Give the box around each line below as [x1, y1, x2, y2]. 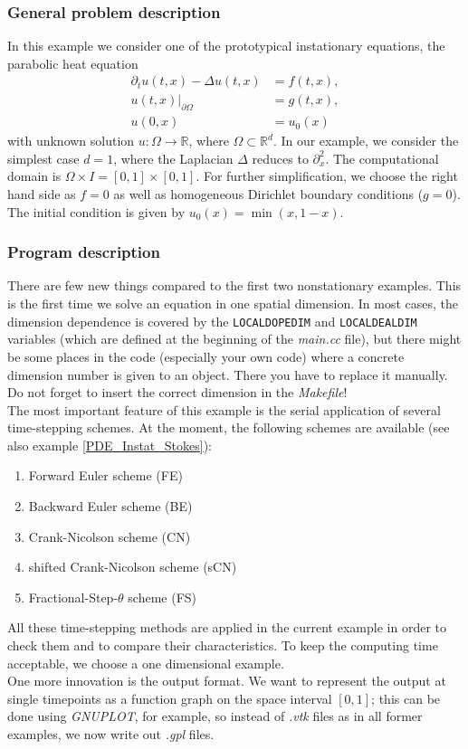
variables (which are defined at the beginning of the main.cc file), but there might [7, 329, 462, 348]
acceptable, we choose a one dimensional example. [7, 653, 284, 672]
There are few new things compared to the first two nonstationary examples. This [7, 276, 462, 295]
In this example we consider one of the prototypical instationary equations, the [7, 36, 445, 55]
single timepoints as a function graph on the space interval [7, 688, 332, 707]
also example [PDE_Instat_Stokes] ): [7, 435, 213, 454]
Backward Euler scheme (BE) [28, 497, 193, 516]
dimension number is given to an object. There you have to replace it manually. [7, 365, 448, 384]
